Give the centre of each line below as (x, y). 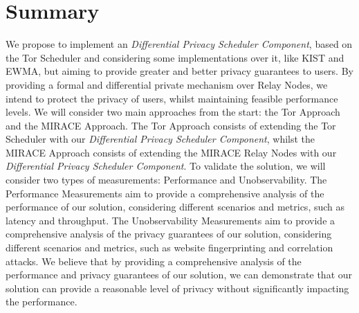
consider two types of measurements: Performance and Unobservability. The (166, 180)
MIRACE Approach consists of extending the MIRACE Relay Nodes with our (171, 152)
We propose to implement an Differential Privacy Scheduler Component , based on (179, 44)
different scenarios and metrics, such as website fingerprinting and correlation (169, 248)
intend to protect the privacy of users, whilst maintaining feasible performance (172, 98)
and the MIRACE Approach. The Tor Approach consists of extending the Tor (171, 125)
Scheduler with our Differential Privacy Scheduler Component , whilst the (160, 139)
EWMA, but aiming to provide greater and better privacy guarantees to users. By (179, 71)
